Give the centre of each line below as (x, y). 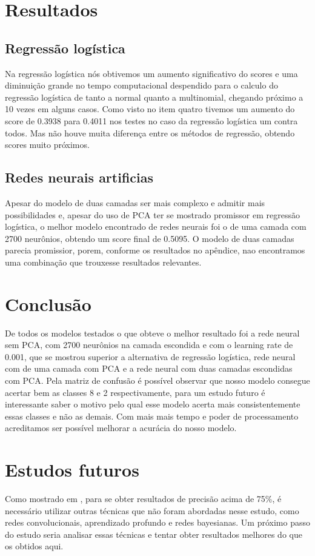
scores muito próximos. (47, 145)
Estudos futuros (72, 470)
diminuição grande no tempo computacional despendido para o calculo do (141, 85)
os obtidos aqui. (34, 546)
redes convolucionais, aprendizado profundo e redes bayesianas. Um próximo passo (157, 522)
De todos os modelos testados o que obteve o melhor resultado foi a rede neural (152, 333)
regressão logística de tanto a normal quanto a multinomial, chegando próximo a (154, 97)
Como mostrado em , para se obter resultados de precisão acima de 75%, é (143, 499)
